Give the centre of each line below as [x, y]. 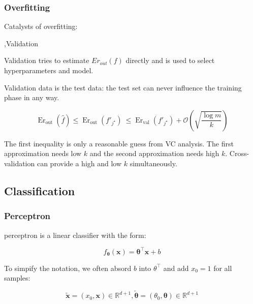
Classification [40, 190]
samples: [17, 278]
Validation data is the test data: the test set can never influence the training [123, 87]
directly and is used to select [170, 60]
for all [223, 268]
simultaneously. [153, 163]
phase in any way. [32, 97]
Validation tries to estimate [47, 60]
